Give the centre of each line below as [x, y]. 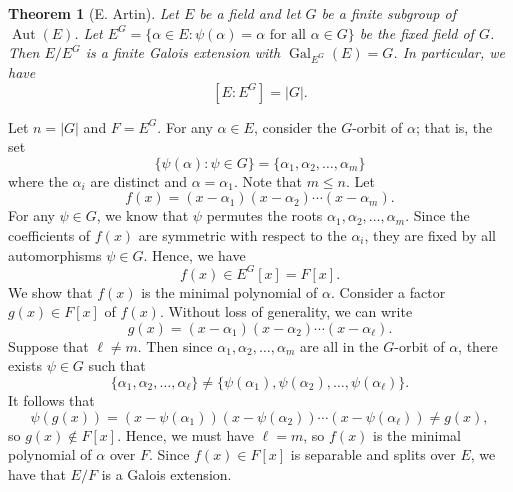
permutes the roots [264, 215]
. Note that [267, 180]
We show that [50, 291]
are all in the [339, 345]
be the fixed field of [416, 32]
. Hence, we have [194, 254]
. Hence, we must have [186, 434]
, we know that [142, 215]
